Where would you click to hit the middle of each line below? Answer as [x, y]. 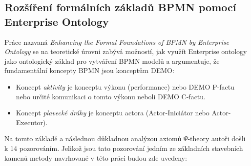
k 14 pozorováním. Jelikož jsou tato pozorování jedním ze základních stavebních [124, 148]
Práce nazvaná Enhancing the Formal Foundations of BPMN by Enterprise [117, 42]
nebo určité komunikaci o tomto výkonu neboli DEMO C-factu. [111, 96]
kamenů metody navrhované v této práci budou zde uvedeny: [96, 157]
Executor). [32, 122]
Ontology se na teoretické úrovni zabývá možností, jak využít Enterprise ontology [126, 51]
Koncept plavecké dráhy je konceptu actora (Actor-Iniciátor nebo [113, 113]
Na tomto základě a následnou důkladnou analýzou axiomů [93, 138]
